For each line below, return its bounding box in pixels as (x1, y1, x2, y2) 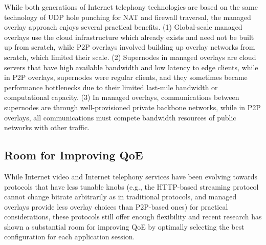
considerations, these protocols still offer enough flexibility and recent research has (4, 211, 262, 222)
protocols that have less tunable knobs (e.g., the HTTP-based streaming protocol (4, 181, 259, 192)
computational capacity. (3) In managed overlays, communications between (4, 92, 239, 103)
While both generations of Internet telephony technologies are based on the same (4, 2, 258, 12)
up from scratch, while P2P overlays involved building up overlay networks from (4, 42, 255, 52)
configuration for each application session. (4, 231, 135, 242)
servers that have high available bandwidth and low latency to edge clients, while (4, 62, 258, 72)
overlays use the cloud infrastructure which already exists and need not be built (4, 31, 254, 42)
